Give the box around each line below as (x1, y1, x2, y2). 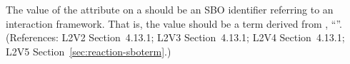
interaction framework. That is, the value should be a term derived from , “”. (6, 16, 342, 31)
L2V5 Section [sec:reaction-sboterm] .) (6, 43, 171, 58)
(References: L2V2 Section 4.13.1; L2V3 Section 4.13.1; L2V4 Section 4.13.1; (6, 30, 345, 45)
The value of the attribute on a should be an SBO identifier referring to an (6, 2, 334, 16)
